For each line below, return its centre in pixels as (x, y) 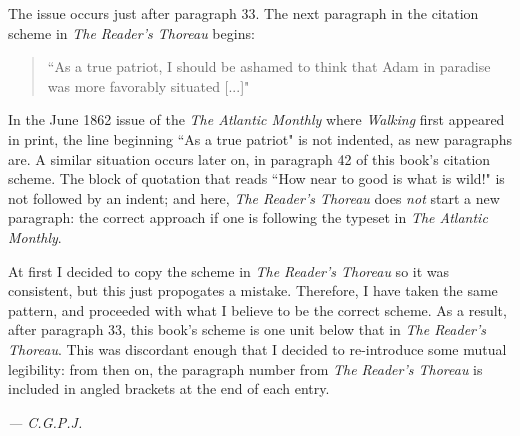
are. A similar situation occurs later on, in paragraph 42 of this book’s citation (249, 158)
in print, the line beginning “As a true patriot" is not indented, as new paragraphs (260, 138)
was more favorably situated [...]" (148, 85)
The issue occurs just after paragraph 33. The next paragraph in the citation (243, 13)
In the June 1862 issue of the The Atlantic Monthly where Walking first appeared (256, 119)
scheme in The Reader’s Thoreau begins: (131, 32)
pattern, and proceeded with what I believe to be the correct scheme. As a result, (257, 309)
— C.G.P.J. (45, 421)
